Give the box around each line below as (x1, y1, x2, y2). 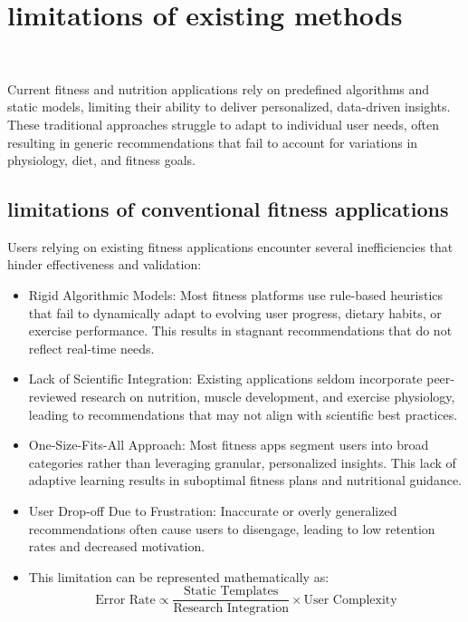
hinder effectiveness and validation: (7, 255, 202, 274)
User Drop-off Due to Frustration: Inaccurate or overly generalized (28, 501, 397, 520)
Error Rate (95, 593, 156, 607)
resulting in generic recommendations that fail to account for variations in (7, 132, 418, 151)
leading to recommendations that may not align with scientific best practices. (28, 404, 458, 423)
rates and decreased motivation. (28, 537, 205, 556)
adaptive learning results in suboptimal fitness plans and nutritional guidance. (28, 471, 463, 490)
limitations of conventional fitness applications (7, 195, 449, 223)
